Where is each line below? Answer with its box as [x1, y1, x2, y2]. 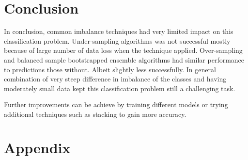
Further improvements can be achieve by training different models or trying [4, 99, 228, 110]
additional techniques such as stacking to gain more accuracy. [4, 109, 186, 119]
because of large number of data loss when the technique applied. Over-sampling [4, 45, 243, 55]
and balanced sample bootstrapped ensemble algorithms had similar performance [4, 54, 245, 64]
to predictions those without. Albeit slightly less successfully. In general [4, 64, 216, 74]
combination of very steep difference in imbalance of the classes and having [4, 74, 227, 84]
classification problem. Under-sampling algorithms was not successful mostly [4, 35, 231, 46]
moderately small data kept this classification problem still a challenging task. [4, 83, 235, 93]
